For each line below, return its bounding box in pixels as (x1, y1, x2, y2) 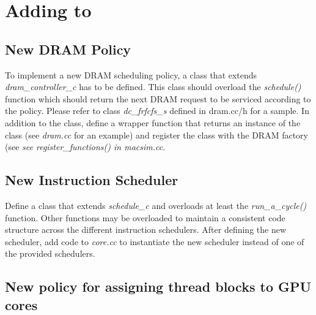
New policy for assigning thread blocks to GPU (5, 277, 312, 296)
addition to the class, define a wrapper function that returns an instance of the (5, 116, 301, 129)
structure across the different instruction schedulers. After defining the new (5, 223, 287, 236)
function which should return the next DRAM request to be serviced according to (5, 92, 311, 105)
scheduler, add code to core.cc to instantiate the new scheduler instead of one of (5, 235, 304, 248)
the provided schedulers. (5, 247, 95, 260)
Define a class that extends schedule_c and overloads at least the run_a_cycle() (5, 199, 307, 211)
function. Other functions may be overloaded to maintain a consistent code (5, 211, 285, 224)
